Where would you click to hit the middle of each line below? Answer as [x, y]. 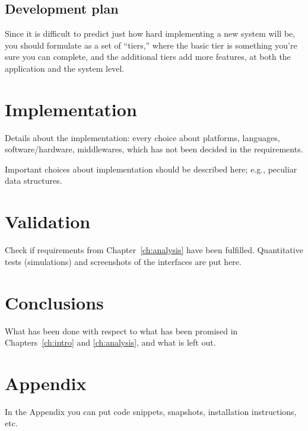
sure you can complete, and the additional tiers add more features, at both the [148, 57]
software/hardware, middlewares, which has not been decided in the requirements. [154, 149]
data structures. [34, 181]
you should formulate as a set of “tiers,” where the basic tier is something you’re [151, 45]
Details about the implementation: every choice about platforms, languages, [142, 137]
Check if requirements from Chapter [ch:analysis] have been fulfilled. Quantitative [154, 250]
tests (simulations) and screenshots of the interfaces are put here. [123, 261]
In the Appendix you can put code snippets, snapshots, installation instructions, [151, 411]
